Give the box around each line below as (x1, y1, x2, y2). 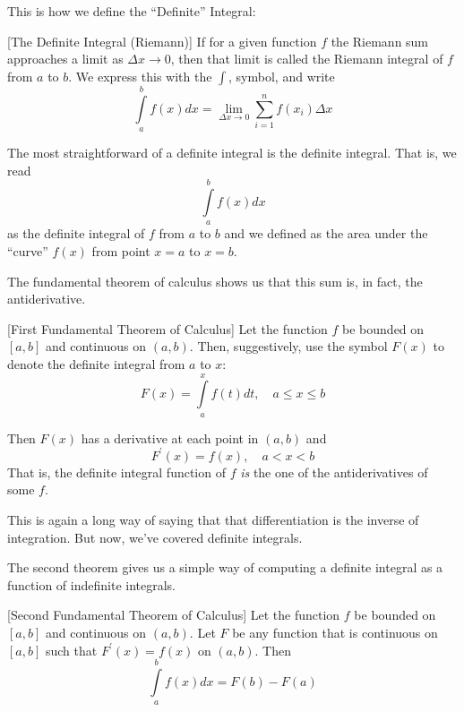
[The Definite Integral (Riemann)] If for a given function (7, 31, 317, 50)
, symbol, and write (228, 66, 335, 85)
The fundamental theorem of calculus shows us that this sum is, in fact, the (7, 271, 423, 290)
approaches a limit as (7, 49, 124, 68)
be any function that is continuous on (232, 622, 438, 641)
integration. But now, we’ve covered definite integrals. (7, 528, 303, 546)
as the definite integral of (7, 224, 145, 243)
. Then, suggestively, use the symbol (189, 337, 388, 356)
